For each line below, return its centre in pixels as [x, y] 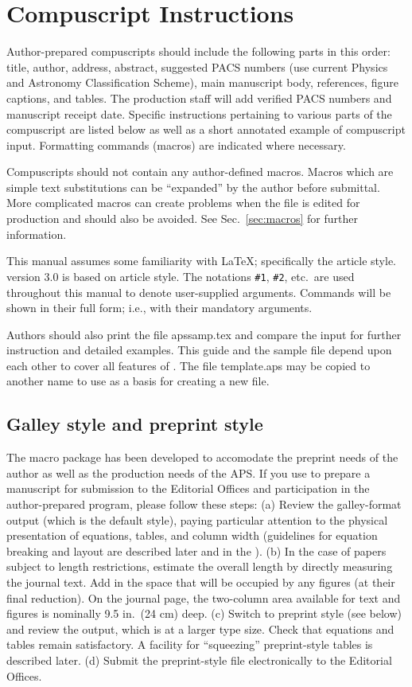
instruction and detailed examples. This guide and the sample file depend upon [199, 350]
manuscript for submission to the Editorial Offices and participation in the [188, 488]
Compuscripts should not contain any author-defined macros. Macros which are [200, 172]
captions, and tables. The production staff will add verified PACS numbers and [199, 98]
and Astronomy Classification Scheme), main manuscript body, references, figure [202, 82]
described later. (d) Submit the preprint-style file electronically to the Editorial [199, 660]
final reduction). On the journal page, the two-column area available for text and [204, 597]
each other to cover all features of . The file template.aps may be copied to [189, 365]
